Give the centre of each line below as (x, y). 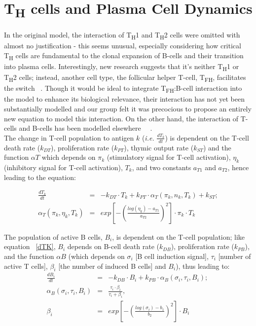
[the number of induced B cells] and (112, 266)
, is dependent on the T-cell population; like (179, 236)
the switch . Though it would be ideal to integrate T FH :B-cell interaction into (123, 89)
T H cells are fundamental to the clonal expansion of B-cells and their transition (124, 56)
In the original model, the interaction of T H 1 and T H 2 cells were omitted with (122, 35)
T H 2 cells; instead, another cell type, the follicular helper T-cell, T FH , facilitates (125, 78)
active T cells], (26, 266)
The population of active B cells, (53, 236)
